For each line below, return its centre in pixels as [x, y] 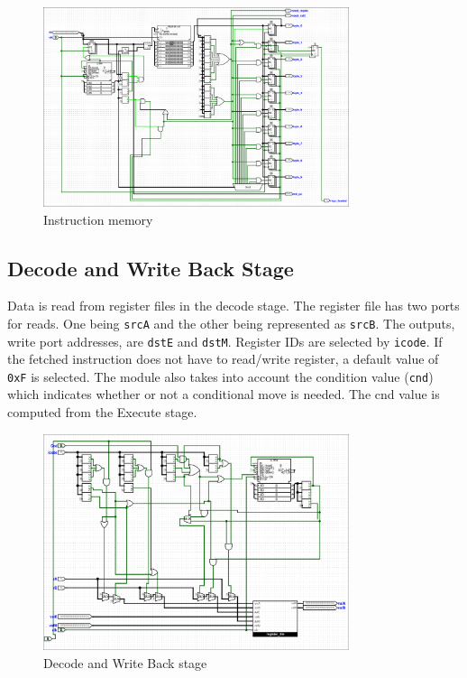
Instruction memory [98, 219]
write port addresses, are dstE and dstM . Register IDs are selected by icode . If [225, 341]
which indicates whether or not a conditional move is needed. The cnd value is [224, 394]
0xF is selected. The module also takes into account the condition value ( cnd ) [220, 376]
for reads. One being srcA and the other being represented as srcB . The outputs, [231, 323]
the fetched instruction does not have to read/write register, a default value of [223, 359]
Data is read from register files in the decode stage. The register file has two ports [233, 306]
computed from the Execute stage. [102, 412]
